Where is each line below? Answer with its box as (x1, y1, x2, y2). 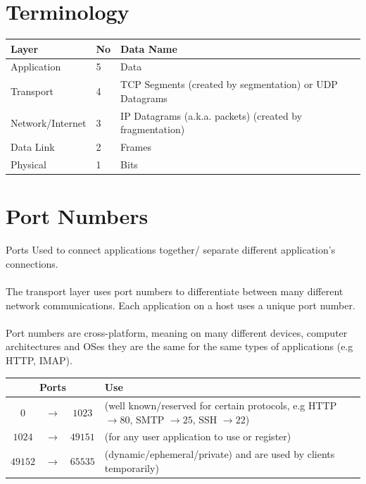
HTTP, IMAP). (6, 353, 72, 367)
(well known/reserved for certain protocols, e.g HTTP (104, 397, 337, 412)
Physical (11, 157, 46, 172)
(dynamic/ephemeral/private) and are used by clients (104, 447, 335, 461)
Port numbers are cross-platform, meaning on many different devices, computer (6, 325, 348, 340)
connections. (6, 256, 58, 271)
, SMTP (130, 411, 165, 426)
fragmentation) (120, 122, 185, 137)
